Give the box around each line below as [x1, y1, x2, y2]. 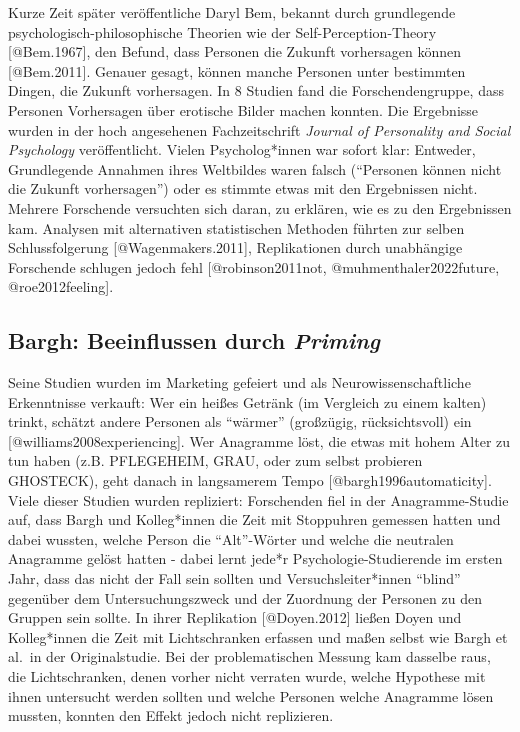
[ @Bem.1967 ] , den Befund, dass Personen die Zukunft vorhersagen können [8, 41, 461, 62]
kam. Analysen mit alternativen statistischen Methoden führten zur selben [8, 217, 465, 238]
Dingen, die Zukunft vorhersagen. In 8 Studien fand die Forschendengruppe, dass [8, 80, 504, 101]
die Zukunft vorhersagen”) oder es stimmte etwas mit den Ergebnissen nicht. [8, 178, 478, 199]
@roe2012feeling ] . [8, 276, 114, 297]
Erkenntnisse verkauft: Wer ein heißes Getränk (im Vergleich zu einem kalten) [8, 391, 487, 412]
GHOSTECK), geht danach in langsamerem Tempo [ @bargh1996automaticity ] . [8, 470, 492, 491]
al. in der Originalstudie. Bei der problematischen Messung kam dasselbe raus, [8, 646, 491, 667]
